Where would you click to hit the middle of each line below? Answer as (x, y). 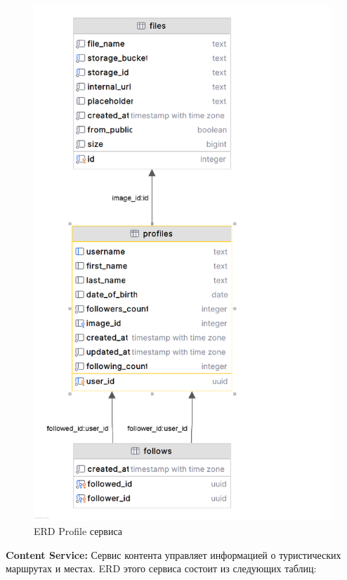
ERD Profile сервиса (78, 530)
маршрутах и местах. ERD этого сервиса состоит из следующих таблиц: (161, 568)
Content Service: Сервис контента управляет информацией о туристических (173, 554)
